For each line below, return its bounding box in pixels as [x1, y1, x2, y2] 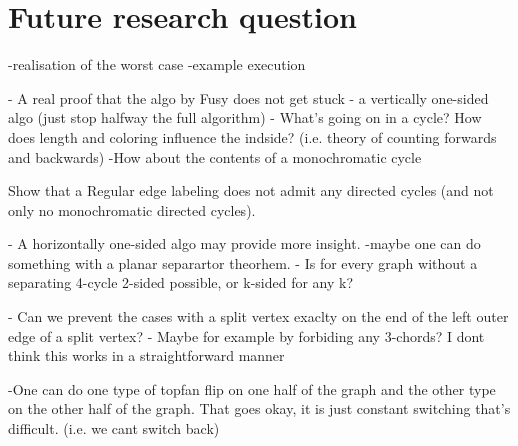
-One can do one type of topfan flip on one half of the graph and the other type [8, 378, 496, 399]
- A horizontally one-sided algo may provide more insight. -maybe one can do [8, 233, 481, 254]
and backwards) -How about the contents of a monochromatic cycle [8, 146, 422, 167]
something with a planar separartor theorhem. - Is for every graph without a [8, 252, 478, 273]
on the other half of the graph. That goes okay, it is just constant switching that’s [8, 398, 511, 419]
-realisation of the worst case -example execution [8, 54, 306, 75]
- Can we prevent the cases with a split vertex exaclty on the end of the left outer [8, 306, 509, 327]
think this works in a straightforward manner [8, 345, 285, 366]
